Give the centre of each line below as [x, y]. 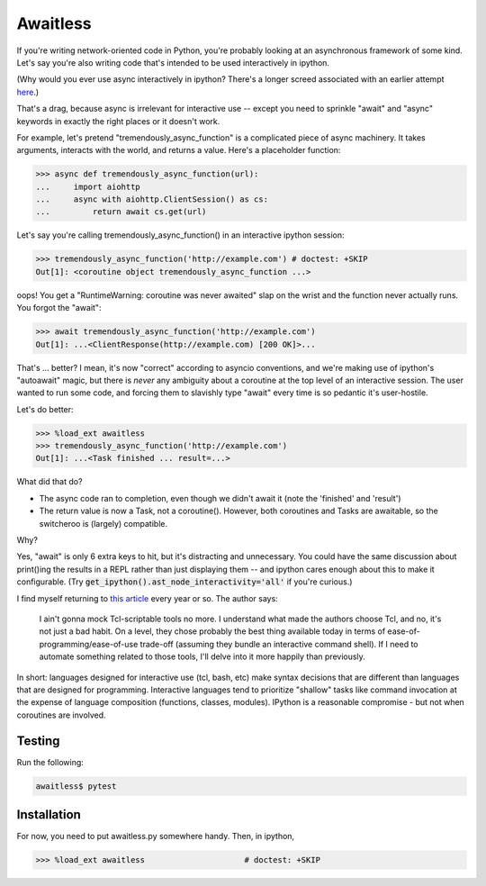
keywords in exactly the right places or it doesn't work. [118, 121]
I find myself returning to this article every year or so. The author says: [147, 598]
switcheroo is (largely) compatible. [103, 523]
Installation [49, 814]
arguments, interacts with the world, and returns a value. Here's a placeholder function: [179, 150]
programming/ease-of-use [89, 644]
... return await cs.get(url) [121, 212]
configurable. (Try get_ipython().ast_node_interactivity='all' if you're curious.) [184, 582]
